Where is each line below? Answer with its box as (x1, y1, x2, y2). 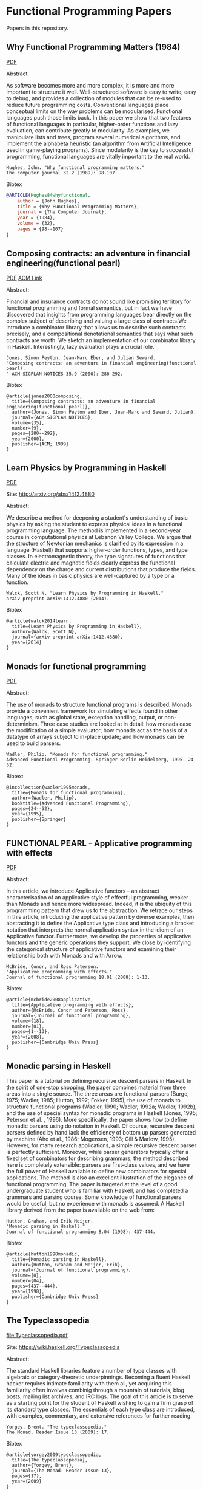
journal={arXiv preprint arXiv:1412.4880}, (12, 634, 123, 640)
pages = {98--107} (17, 226, 64, 232)
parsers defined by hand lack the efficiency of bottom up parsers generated (6, 1128, 196, 1136)
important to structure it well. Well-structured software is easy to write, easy (6, 88, 197, 95)
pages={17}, (12, 1472, 42, 1479)
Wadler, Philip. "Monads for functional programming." (6, 752, 148, 758)
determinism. (6, 720, 39, 727)
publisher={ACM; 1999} (12, 441, 69, 447)
